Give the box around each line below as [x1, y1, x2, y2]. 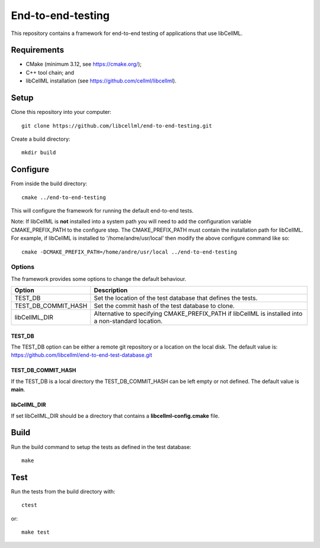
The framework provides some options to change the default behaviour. [11, 275, 187, 282]
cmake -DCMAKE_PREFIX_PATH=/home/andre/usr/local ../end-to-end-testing [21, 248, 237, 255]
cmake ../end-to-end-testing [21, 194, 106, 201]
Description [94, 286, 128, 294]
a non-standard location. [94, 317, 163, 325]
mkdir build [21, 149, 56, 156]
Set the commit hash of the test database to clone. [94, 302, 235, 310]
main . [11, 386, 25, 393]
